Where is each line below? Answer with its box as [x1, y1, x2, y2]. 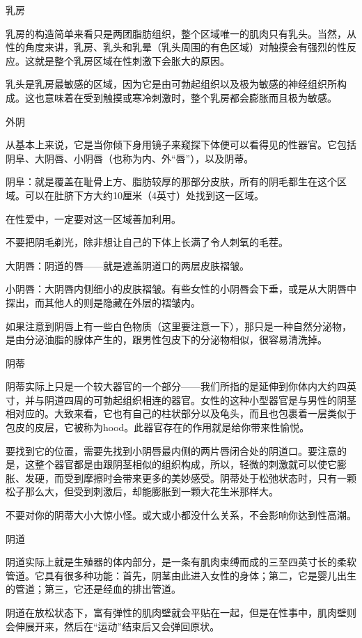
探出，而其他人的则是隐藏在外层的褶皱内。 [6, 295, 200, 309]
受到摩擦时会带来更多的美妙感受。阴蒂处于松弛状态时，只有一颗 [63, 470, 356, 485]
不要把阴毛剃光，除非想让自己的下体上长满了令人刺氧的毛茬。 [6, 235, 288, 249]
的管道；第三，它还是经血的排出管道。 [6, 582, 181, 596]
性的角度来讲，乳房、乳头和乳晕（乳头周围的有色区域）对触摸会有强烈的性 [6, 40, 347, 54]
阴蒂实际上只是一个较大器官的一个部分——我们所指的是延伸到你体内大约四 [6, 379, 347, 394]
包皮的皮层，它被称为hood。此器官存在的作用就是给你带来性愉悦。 [6, 420, 310, 435]
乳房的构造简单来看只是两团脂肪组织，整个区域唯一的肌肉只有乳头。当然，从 [6, 26, 356, 40]
